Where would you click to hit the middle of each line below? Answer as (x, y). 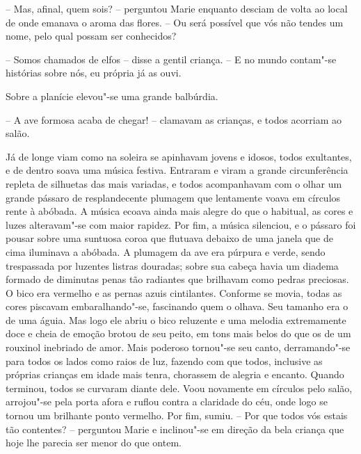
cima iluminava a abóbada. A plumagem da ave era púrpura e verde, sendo (166, 251)
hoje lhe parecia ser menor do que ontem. (94, 443)
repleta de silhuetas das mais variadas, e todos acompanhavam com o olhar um (174, 183)
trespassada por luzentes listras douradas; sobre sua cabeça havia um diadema (172, 265)
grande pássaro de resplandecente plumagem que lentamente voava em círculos (173, 197)
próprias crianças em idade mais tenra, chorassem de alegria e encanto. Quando (175, 374)
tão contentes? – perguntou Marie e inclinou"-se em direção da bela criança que (175, 429)
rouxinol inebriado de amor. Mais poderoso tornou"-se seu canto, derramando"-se (178, 347)
